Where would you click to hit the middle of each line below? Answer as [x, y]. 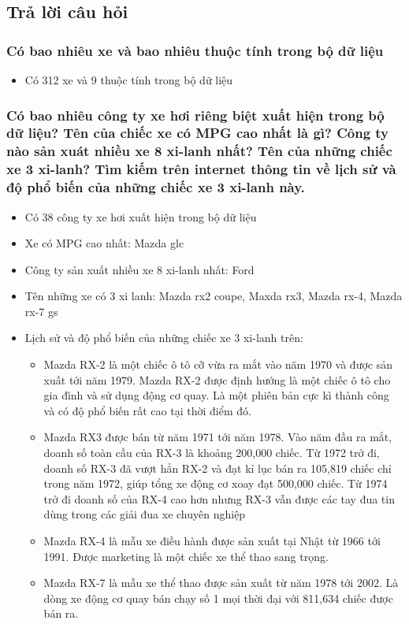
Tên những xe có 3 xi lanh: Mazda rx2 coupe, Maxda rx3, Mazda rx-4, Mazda [214, 296]
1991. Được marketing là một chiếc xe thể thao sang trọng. [186, 556]
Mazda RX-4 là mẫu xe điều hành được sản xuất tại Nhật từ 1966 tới [212, 540]
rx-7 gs [41, 311]
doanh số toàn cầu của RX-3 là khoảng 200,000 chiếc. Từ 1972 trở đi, [212, 453]
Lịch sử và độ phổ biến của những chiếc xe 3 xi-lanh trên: [164, 338]
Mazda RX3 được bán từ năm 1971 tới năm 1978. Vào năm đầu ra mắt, [218, 437]
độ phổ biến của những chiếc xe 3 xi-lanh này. [156, 187]
